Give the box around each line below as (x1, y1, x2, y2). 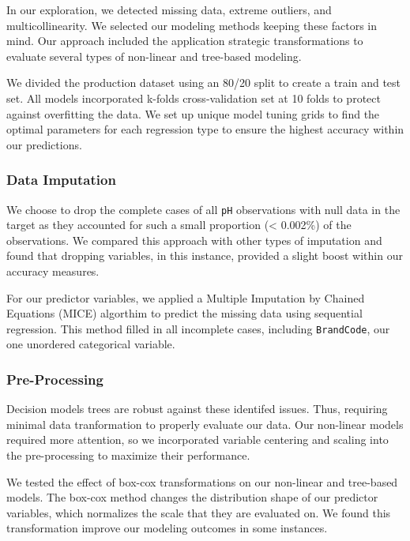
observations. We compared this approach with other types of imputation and (6, 231, 382, 248)
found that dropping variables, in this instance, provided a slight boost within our (6, 247, 403, 264)
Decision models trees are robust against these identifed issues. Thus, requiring (6, 400, 388, 417)
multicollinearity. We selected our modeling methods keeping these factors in (6, 17, 378, 33)
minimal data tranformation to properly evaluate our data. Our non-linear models (6, 415, 404, 432)
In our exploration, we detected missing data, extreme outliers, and (6, 2, 332, 17)
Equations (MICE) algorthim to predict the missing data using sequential (6, 305, 363, 321)
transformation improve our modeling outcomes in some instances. (6, 520, 328, 536)
